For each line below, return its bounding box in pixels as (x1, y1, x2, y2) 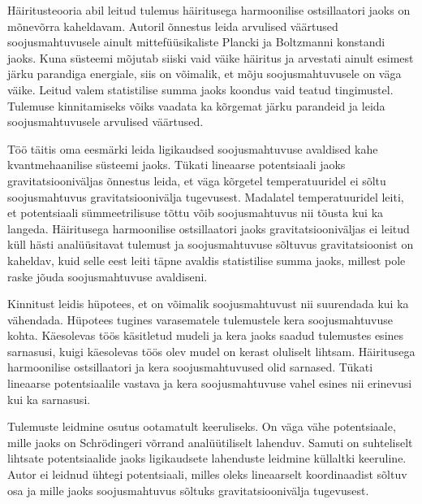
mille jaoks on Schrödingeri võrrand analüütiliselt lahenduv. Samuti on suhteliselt (7, 433, 413, 450)
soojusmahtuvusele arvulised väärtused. (7, 113, 204, 130)
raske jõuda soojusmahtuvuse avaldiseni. (7, 267, 208, 285)
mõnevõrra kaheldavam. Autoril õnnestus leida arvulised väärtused (7, 17, 338, 34)
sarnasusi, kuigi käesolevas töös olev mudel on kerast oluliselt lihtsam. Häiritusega (7, 342, 416, 359)
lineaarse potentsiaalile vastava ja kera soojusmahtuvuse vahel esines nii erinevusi (7, 375, 412, 392)
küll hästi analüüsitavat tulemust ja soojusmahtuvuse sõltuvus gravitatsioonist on (7, 236, 414, 253)
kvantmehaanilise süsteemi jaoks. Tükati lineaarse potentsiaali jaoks (7, 156, 346, 173)
